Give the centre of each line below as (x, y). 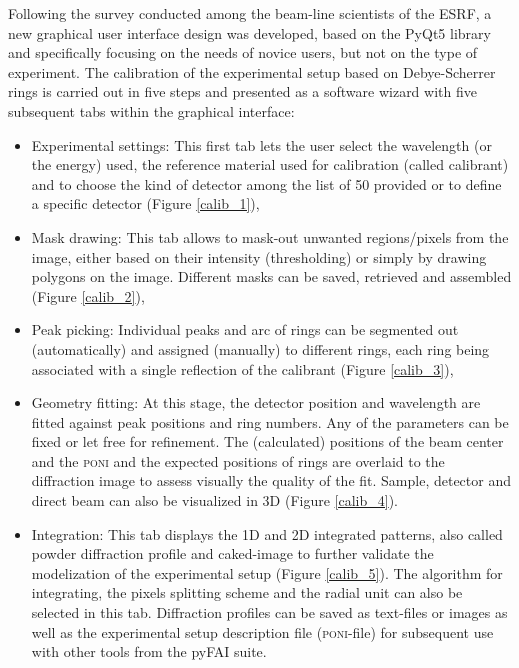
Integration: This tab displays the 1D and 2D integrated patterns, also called (267, 533)
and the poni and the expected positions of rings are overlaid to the (238, 460)
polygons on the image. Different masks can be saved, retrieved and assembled (271, 276)
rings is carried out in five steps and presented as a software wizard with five (242, 91)
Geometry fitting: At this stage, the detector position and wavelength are (256, 402)
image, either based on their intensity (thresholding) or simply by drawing (259, 256)
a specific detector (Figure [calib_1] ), (145, 203)
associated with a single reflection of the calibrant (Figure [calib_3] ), (242, 368)
